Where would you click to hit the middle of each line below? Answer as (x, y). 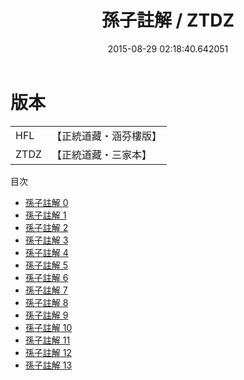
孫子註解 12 (48, 352)
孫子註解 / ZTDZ (168, 20)
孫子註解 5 (46, 265)
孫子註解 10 (48, 327)
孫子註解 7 (46, 290)
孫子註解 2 (46, 227)
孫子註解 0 (46, 202)
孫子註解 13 (48, 365)
